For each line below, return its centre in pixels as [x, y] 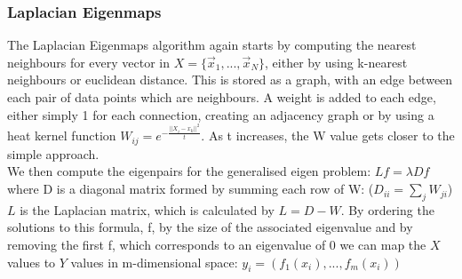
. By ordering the [387, 209]
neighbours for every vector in [89, 62]
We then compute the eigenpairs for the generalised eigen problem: [189, 171]
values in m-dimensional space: [154, 262]
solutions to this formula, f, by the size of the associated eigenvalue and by [210, 227]
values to [32, 262]
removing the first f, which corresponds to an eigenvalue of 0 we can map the [217, 245]
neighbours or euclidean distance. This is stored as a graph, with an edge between [230, 80]
